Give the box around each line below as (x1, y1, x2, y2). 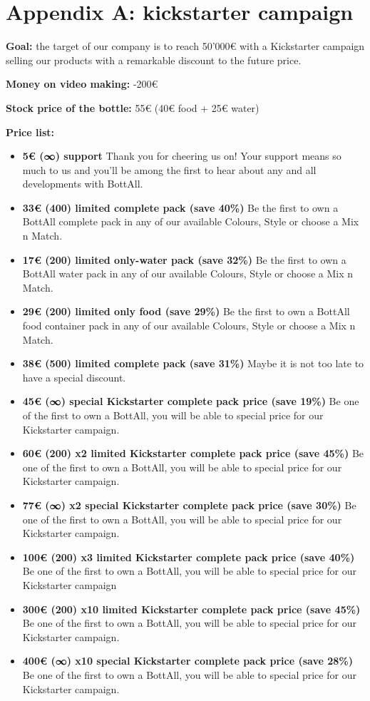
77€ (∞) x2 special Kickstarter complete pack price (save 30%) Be (22, 497, 356, 512)
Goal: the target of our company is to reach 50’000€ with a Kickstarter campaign (6, 39, 365, 53)
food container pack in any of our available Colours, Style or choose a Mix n (22, 318, 356, 333)
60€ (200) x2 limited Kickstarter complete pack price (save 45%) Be (22, 446, 364, 461)
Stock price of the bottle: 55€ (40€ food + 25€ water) (6, 100, 259, 115)
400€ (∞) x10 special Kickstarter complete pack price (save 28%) (22, 653, 353, 668)
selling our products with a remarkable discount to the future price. (6, 52, 302, 67)
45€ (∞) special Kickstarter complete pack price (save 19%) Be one (22, 394, 359, 409)
